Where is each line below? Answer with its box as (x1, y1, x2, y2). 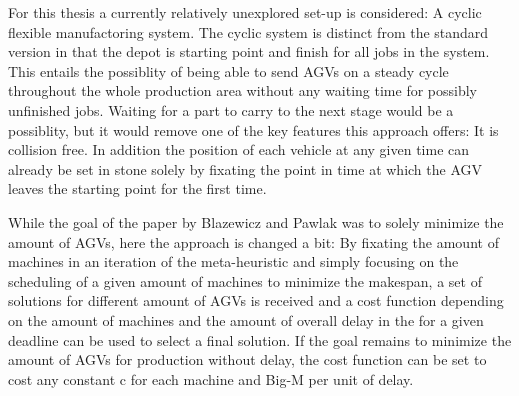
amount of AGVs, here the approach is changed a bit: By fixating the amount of (8, 231, 499, 252)
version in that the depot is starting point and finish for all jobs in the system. (8, 41, 490, 62)
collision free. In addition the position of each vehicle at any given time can (8, 139, 470, 160)
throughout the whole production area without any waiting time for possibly (8, 80, 477, 101)
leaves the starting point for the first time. (8, 178, 267, 199)
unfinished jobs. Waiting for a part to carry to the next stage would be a (8, 99, 454, 120)
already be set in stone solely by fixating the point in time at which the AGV (8, 158, 483, 179)
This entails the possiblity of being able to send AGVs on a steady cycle (8, 60, 449, 81)
